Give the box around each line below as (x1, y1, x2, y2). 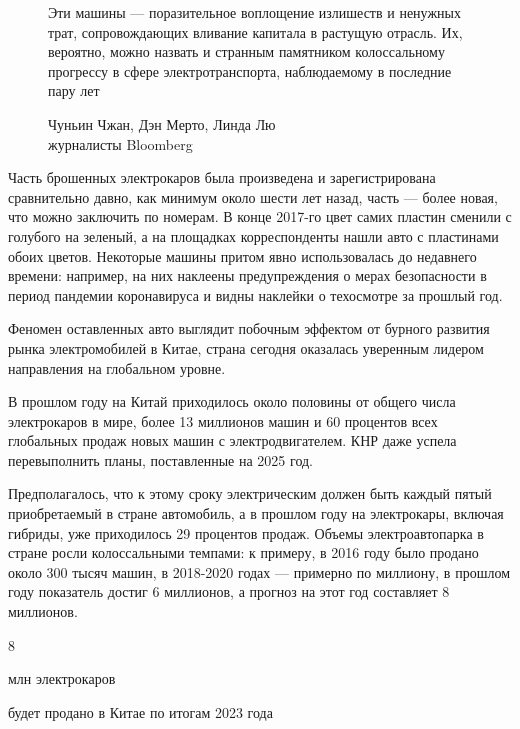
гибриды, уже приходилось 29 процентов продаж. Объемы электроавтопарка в (8, 522, 484, 543)
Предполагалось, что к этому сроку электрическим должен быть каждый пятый (8, 483, 492, 504)
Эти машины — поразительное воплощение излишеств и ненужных (48, 2, 461, 22)
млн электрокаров (8, 668, 116, 689)
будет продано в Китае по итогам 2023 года (8, 701, 273, 722)
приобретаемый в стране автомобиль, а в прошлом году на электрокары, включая (8, 503, 504, 524)
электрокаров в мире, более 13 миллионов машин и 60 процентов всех (8, 410, 438, 431)
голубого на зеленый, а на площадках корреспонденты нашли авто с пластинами (8, 225, 499, 246)
